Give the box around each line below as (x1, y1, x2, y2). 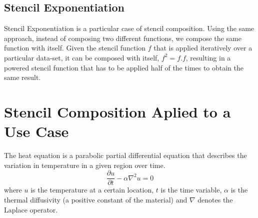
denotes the (197, 194, 233, 204)
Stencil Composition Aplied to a (4, 101, 231, 121)
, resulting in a (185, 52, 231, 62)
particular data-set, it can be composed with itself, (4, 52, 159, 62)
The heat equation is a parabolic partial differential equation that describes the (4, 150, 247, 160)
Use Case (4, 121, 69, 141)
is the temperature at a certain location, (30, 184, 154, 195)
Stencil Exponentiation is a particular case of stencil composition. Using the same (4, 23, 254, 33)
